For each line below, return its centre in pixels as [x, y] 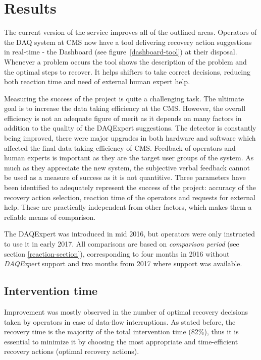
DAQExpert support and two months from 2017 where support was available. [123, 263]
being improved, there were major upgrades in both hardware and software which [130, 138]
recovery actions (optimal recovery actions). [72, 351]
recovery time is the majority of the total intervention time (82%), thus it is [121, 332]
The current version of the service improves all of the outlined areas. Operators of [130, 32]
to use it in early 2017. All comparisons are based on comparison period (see [122, 244]
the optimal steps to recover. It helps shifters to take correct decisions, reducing [127, 71]
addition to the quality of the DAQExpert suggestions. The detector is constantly [130, 128]
